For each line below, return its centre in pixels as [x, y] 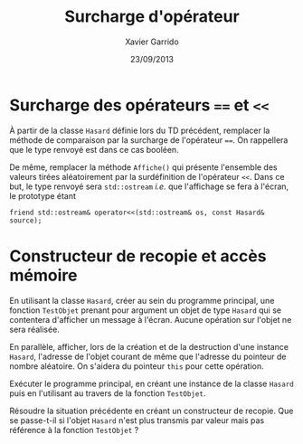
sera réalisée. [35, 329]
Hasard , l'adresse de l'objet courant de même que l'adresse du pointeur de [148, 356]
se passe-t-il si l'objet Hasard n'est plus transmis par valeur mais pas [137, 420]
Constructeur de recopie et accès [138, 256]
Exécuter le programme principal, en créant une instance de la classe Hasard [151, 383]
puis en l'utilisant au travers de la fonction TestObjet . [108, 393]
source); [26, 220]
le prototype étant [43, 195]
